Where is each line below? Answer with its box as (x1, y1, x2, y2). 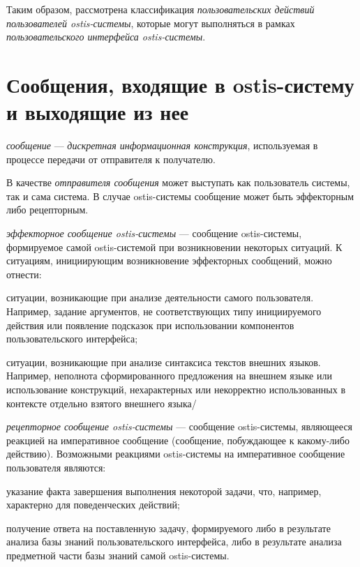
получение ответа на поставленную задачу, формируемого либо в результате (6, 520, 331, 535)
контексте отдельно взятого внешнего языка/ (6, 395, 197, 410)
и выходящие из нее (6, 98, 189, 126)
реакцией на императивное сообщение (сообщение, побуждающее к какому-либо (6, 432, 350, 447)
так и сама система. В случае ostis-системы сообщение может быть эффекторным (6, 188, 354, 203)
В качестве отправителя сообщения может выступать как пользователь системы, (6, 175, 350, 190)
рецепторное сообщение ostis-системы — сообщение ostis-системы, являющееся (6, 419, 353, 434)
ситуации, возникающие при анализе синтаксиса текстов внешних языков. (6, 354, 321, 369)
